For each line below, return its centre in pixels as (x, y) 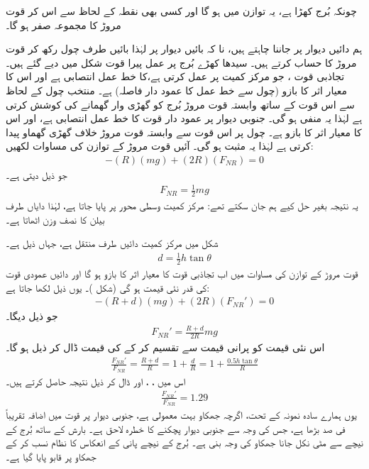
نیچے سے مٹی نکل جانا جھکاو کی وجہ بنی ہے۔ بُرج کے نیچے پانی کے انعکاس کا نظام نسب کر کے (185, 442)
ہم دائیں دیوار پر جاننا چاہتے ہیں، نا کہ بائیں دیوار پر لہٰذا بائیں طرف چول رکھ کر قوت (184, 49)
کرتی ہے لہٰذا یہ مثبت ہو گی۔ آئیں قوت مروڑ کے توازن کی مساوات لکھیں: (160, 146)
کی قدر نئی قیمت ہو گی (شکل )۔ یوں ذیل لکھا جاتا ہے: (108, 287)
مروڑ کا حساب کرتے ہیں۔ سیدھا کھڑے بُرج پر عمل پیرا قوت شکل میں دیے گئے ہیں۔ (181, 62)
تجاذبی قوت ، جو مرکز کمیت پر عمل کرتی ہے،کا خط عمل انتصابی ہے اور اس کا (175, 76)
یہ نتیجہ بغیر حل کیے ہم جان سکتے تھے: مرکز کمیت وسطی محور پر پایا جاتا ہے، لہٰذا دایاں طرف (182, 205)
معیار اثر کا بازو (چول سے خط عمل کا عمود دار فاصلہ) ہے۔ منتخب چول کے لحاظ (177, 90)
